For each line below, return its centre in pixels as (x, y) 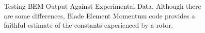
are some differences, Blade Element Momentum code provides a (100, 15)
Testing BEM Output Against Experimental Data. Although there (102, 6)
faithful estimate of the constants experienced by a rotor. (88, 25)
